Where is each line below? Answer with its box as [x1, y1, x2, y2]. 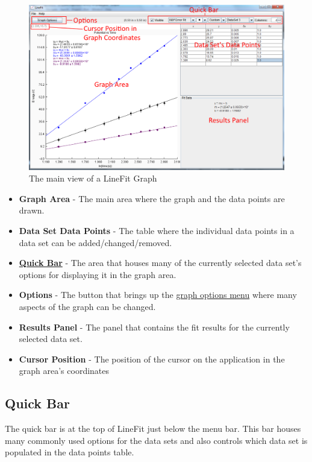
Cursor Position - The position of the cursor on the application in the [19, 352, 285, 365]
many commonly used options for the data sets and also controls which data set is [5, 434, 308, 446]
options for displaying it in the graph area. [19, 268, 176, 280]
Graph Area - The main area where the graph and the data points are [19, 192, 285, 204]
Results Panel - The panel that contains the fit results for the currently [19, 320, 290, 333]
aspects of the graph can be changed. [19, 300, 156, 313]
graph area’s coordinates [19, 364, 110, 377]
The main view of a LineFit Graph [29, 172, 157, 185]
